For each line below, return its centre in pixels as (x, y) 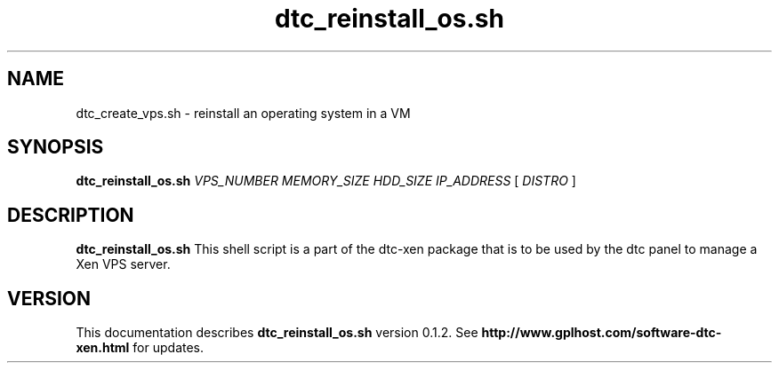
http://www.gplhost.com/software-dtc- (602, 333)
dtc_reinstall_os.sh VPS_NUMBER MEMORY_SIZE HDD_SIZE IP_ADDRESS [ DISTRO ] (326, 181)
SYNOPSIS (56, 147)
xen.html (103, 348)
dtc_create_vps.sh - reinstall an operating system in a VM (243, 113)
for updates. (169, 348)
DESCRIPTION (71, 215)
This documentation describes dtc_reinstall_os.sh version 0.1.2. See (277, 333)
